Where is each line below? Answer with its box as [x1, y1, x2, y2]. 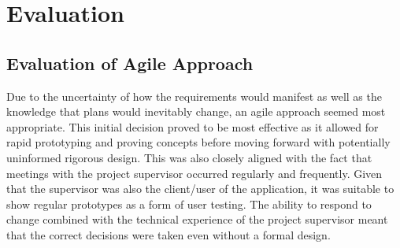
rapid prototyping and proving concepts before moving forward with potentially [6, 134, 391, 150]
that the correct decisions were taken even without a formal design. [6, 226, 331, 242]
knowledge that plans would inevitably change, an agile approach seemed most [6, 103, 386, 120]
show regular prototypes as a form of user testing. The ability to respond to [6, 195, 372, 212]
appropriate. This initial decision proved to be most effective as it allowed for [6, 118, 379, 135]
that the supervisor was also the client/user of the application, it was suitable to [6, 180, 394, 197]
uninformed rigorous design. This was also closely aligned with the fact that [6, 149, 372, 165]
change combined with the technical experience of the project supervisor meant [6, 211, 388, 228]
